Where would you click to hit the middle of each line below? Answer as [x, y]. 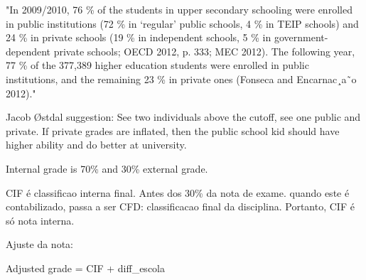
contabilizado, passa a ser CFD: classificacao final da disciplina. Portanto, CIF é [180, 206]
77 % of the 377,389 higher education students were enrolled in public [157, 65]
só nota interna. [40, 220]
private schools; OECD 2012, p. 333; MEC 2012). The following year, [204, 51]
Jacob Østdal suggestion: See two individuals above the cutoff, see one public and [183, 117]
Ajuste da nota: [39, 244]
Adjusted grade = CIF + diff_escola [85, 268]
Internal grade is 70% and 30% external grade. [107, 168]
